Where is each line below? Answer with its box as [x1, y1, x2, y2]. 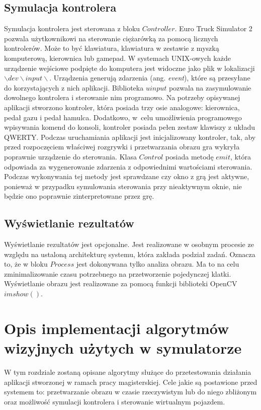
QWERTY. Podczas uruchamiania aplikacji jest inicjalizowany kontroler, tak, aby [4, 131, 256, 142]
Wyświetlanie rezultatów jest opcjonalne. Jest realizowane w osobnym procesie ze [4, 239, 254, 250]
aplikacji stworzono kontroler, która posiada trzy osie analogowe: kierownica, [4, 102, 240, 112]
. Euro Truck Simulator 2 [175, 23, 252, 34]
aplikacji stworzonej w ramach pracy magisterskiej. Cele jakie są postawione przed [4, 376, 257, 387]
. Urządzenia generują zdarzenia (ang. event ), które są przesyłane [49, 72, 250, 83]
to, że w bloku [4, 259, 48, 269]
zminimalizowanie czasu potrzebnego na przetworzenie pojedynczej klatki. [4, 268, 231, 279]
